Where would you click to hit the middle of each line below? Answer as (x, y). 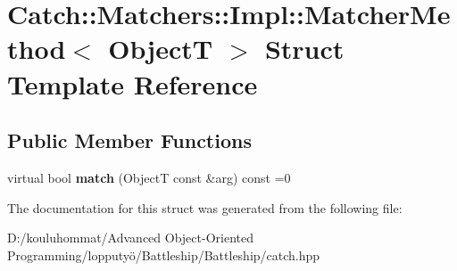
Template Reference (133, 83)
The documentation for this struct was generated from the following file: (205, 207)
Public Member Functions (129, 140)
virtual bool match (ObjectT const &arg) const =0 (149, 177)
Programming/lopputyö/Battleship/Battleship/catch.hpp (164, 255)
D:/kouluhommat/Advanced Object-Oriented (130, 238)
